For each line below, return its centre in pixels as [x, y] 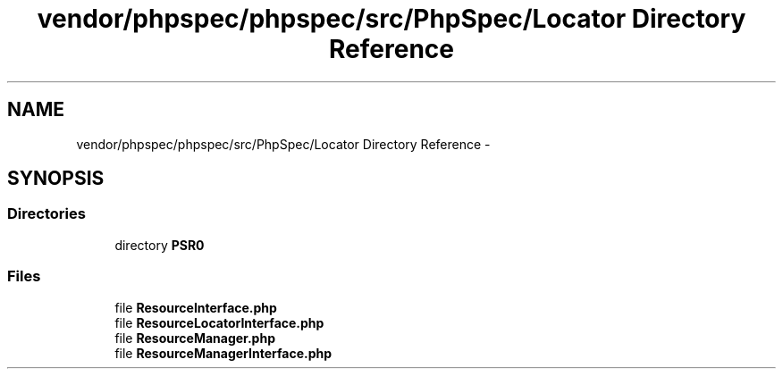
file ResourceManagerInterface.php [223, 353]
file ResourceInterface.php [196, 307]
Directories [46, 214]
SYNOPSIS [56, 179]
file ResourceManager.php [195, 338]
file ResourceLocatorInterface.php [219, 322]
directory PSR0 [160, 245]
